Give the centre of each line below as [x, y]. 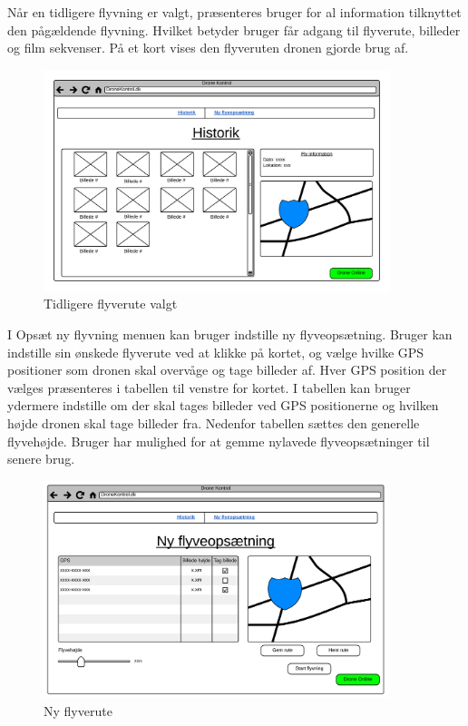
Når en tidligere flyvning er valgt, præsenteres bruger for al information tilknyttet [234, 12]
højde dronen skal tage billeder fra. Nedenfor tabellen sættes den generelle [214, 423]
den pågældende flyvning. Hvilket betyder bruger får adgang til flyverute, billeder [234, 29]
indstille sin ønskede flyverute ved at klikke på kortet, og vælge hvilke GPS [216, 352]
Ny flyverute [78, 711]
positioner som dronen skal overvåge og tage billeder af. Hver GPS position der [227, 370]
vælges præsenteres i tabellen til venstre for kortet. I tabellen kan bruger [209, 387]
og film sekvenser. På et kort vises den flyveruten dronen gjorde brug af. [208, 48]
